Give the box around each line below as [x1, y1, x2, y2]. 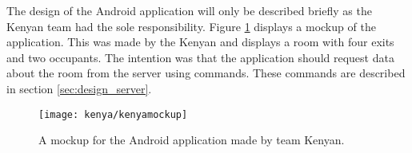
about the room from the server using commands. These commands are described [6, 65, 406, 81]
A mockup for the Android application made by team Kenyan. [38, 131, 345, 148]
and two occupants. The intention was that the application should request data [6, 49, 394, 65]
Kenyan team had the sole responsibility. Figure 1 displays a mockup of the [6, 18, 376, 34]
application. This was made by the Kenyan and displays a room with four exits [6, 33, 394, 50]
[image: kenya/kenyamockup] [38, 108, 188, 120]
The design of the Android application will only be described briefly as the [6, 2, 372, 18]
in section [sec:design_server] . [6, 80, 152, 96]
